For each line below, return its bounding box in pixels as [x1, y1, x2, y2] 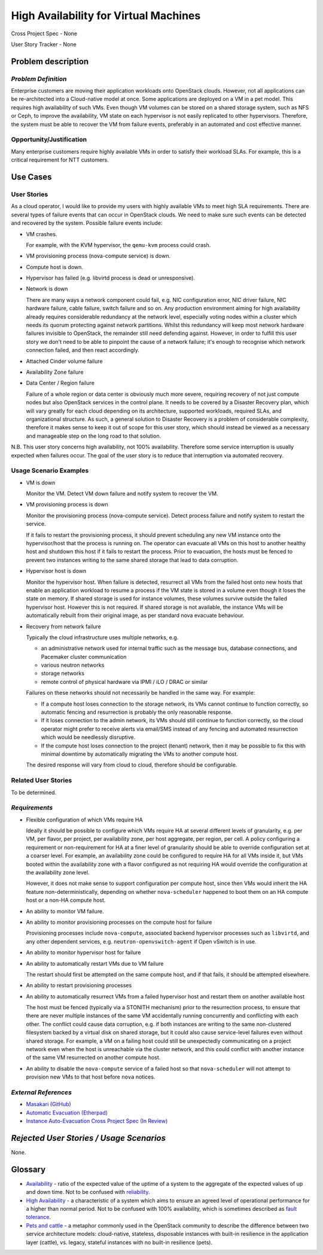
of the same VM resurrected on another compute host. [26, 1054, 161, 1061]
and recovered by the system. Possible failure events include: [11, 219, 163, 227]
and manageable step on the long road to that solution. [26, 432, 161, 439]
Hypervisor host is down [26, 567, 87, 575]
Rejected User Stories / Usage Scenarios [11, 1133, 166, 1143]
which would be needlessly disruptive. [41, 734, 136, 741]
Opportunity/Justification [11, 135, 87, 143]
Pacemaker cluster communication [41, 653, 127, 660]
